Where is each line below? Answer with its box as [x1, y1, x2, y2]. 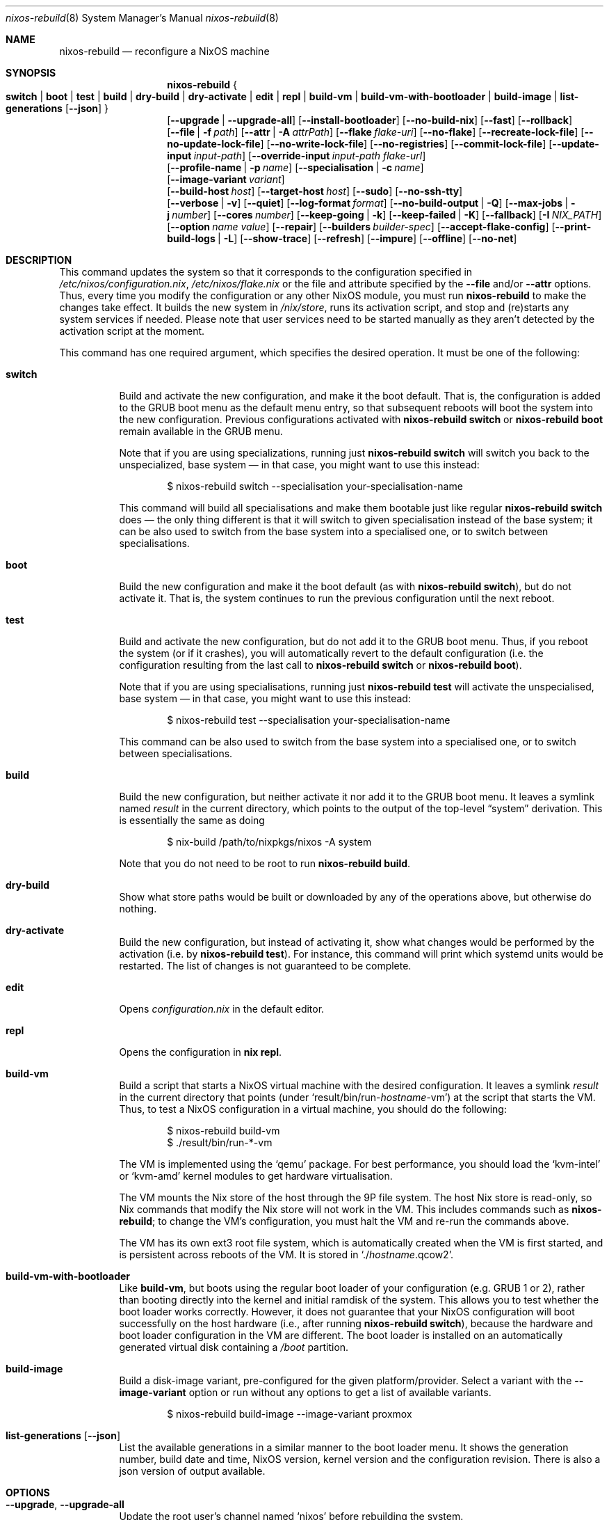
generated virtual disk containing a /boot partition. [119, 1341, 349, 1353]
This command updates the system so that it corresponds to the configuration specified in [59, 266, 473, 278]
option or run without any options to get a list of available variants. [188, 1386, 492, 1398]
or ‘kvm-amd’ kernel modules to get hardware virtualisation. [119, 1170, 393, 1182]
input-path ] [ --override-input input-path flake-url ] [193, 150, 426, 161]
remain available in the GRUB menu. [119, 425, 283, 437]
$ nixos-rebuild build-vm [167, 1125, 280, 1137]
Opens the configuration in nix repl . [119, 1046, 282, 1058]
